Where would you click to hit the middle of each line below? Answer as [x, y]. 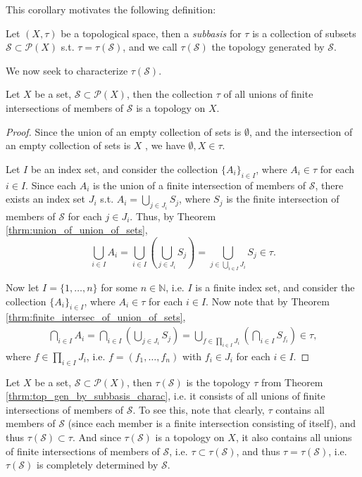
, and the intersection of [301, 131]
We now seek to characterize [67, 70]
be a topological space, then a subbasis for [151, 33]
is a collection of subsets [304, 33]
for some [119, 287]
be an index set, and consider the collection [124, 168]
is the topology [218, 382]
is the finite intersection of [283, 199]
